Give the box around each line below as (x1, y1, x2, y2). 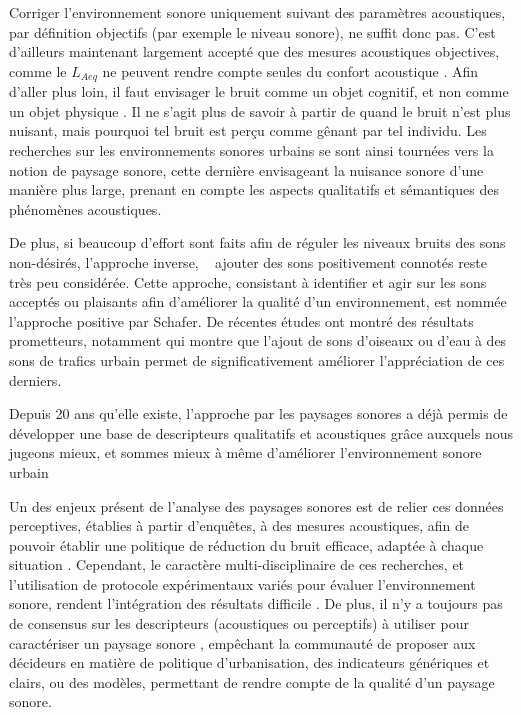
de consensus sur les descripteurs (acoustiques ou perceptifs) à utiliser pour (9, 613, 469, 634)
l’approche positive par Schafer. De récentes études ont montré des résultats (9, 310, 474, 331)
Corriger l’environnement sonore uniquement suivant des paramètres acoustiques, (9, 2, 506, 22)
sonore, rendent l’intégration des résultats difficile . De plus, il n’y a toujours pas (9, 593, 503, 614)
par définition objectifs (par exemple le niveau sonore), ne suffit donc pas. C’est (9, 21, 496, 42)
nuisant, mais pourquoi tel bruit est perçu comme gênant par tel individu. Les (9, 120, 487, 141)
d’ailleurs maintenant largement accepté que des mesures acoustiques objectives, (9, 41, 500, 62)
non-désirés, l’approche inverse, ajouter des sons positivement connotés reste (9, 251, 488, 272)
